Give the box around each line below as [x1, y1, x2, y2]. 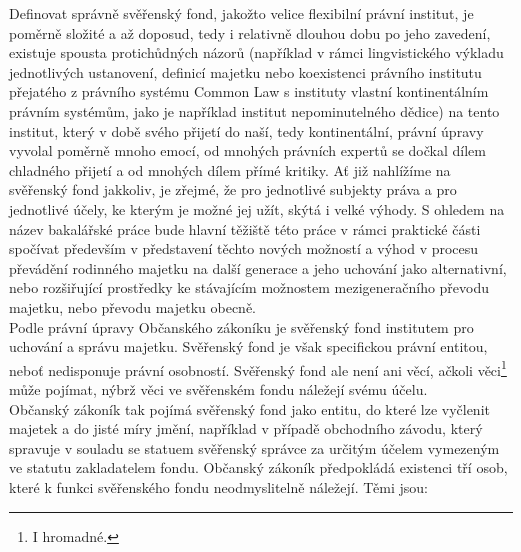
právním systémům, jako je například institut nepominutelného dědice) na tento [9, 100, 500, 121]
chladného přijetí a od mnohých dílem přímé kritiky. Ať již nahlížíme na [9, 159, 451, 180]
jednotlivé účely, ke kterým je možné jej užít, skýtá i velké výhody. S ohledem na [9, 198, 505, 219]
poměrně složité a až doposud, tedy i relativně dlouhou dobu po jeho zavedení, [9, 22, 491, 43]
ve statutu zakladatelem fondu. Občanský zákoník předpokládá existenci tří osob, [9, 457, 508, 478]
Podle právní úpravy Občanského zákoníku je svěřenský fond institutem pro [9, 316, 474, 337]
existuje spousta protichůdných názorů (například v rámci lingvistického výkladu [9, 42, 504, 63]
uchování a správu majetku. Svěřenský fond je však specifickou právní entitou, [9, 336, 488, 357]
